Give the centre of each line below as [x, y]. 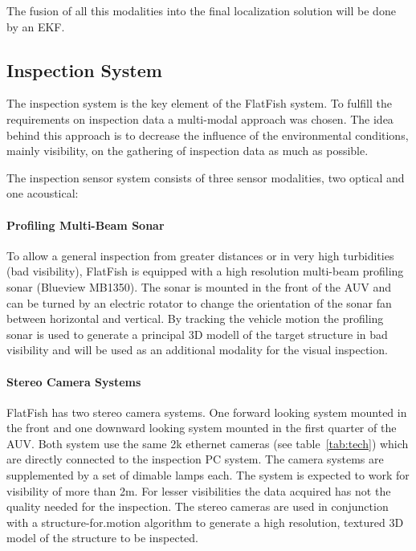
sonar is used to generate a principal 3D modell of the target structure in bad [197, 334]
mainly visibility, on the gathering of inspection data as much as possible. [188, 151]
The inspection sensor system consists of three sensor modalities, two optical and [206, 177]
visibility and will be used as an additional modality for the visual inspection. [197, 350]
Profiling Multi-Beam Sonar [86, 224]
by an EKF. [36, 26]
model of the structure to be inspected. [103, 538]
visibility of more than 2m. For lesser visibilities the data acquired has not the [199, 490]
